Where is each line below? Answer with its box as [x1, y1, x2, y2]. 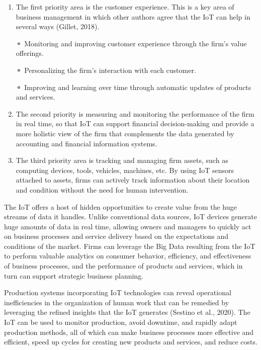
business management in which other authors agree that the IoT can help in [16, 11, 250, 22]
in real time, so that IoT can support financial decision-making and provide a [16, 118, 254, 129]
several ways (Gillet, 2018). [16, 21, 100, 32]
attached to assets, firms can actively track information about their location [16, 174, 250, 185]
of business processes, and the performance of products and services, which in [4, 260, 243, 271]
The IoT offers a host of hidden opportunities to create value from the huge [4, 201, 237, 212]
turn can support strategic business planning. [4, 270, 144, 281]
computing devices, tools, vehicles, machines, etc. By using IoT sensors [16, 164, 234, 175]
